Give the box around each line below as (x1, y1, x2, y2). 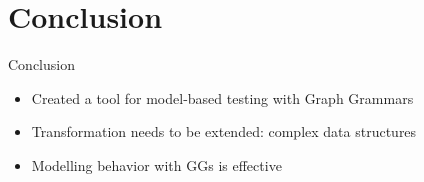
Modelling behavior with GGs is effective (31, 154, 282, 175)
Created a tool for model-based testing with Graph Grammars (31, 87, 414, 108)
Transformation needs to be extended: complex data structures (31, 121, 417, 142)
